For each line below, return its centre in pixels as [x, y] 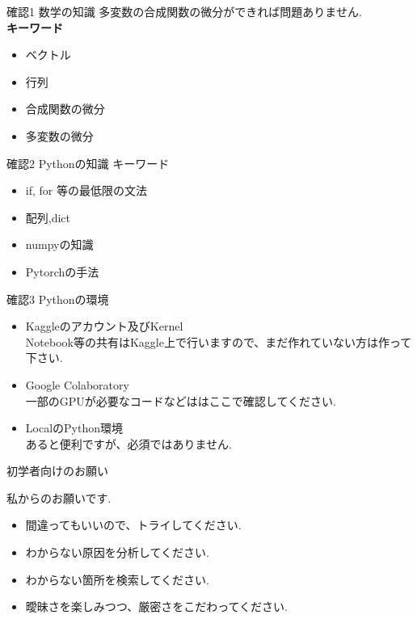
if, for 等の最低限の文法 [86, 190]
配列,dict [48, 217]
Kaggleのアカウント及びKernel [104, 326]
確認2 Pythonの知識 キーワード [88, 163]
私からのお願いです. [59, 497]
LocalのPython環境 [74, 428]
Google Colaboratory [77, 384]
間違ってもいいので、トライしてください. [133, 525]
